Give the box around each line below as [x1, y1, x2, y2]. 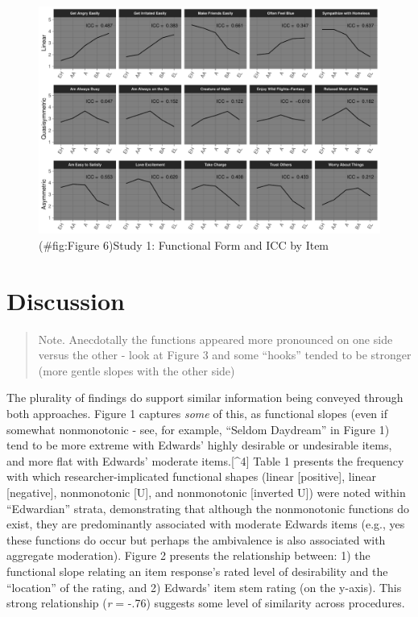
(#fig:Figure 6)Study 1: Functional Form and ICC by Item [39, 236, 329, 253]
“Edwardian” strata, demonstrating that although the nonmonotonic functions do [6, 499, 409, 516]
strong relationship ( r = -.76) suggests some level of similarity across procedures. [6, 594, 405, 611]
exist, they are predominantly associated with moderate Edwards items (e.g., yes [6, 516, 405, 532]
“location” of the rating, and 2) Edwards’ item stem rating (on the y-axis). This [6, 578, 402, 595]
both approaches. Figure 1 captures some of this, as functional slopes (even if [6, 405, 387, 422]
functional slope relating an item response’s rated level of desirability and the [6, 563, 388, 580]
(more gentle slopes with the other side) [38, 362, 235, 379]
